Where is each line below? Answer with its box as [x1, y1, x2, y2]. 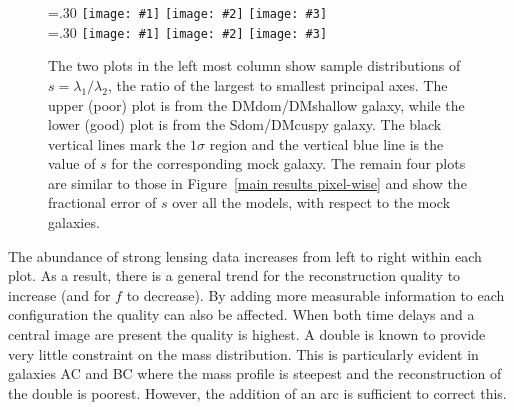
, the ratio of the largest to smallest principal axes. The [107, 74, 448, 95]
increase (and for [8, 284, 111, 305]
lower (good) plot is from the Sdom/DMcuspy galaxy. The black [48, 114, 442, 135]
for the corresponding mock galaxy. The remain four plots [111, 153, 466, 174]
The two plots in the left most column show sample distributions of [48, 55, 461, 76]
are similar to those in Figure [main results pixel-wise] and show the [48, 172, 467, 193]
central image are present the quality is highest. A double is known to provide [8, 324, 486, 345]
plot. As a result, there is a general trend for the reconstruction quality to [8, 265, 461, 286]
